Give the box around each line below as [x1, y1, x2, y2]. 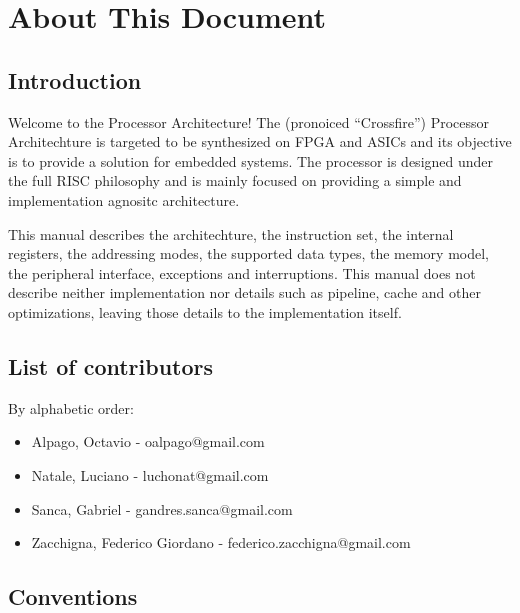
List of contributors [8, 350, 214, 381]
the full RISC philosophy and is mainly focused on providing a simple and [8, 170, 462, 191]
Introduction [8, 64, 142, 95]
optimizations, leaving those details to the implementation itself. [8, 301, 402, 322]
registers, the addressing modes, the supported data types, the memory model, [8, 243, 489, 264]
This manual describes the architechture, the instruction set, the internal [8, 223, 454, 244]
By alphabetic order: [8, 397, 134, 418]
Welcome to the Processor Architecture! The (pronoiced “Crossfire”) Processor [8, 111, 490, 132]
